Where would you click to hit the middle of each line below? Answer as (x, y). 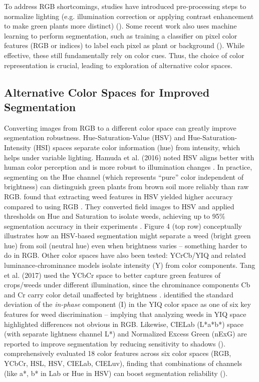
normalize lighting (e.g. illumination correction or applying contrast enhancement (129, 16)
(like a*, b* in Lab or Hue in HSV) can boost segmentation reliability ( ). (116, 373)
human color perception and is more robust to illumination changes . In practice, (128, 167)
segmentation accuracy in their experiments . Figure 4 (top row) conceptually (123, 226)
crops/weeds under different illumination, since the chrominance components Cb (127, 285)
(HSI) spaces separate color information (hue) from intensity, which (137, 147)
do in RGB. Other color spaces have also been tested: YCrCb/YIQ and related (125, 255)
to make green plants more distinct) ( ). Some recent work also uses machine (120, 26)
